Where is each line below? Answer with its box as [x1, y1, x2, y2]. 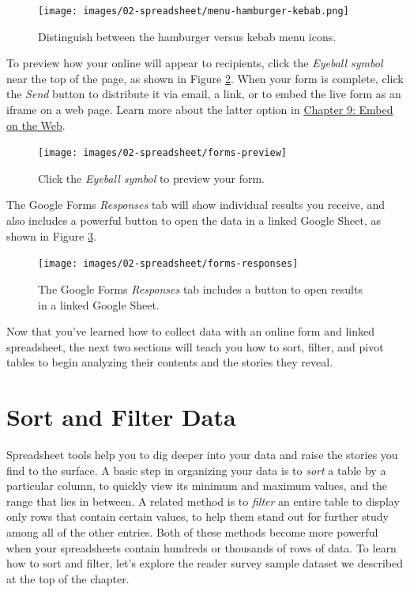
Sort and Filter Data [6, 400, 236, 433]
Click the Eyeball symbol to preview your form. [38, 169, 265, 186]
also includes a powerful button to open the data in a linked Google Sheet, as [6, 212, 382, 229]
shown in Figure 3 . [6, 227, 96, 244]
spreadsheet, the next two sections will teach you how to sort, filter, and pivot [6, 338, 384, 355]
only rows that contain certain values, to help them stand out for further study [6, 508, 389, 525]
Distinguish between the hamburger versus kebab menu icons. [38, 28, 337, 44]
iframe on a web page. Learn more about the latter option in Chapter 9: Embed [6, 101, 393, 118]
